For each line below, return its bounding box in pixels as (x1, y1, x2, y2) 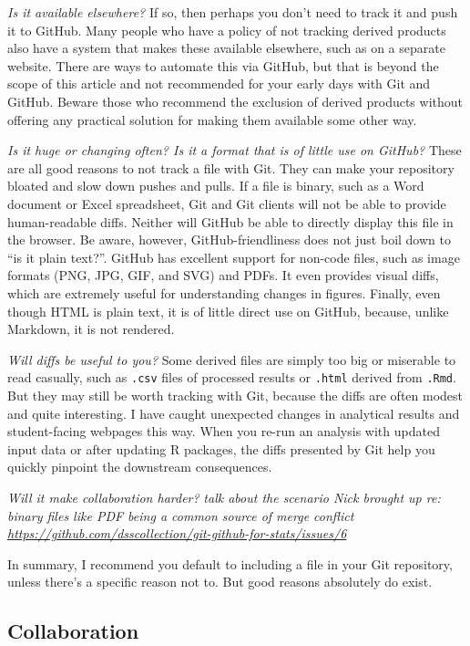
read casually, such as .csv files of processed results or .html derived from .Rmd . (7, 368, 456, 387)
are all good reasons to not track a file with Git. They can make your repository (7, 158, 455, 177)
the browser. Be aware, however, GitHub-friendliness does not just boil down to (7, 230, 451, 249)
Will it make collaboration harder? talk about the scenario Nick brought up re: (7, 487, 441, 506)
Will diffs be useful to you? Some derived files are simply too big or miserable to (7, 349, 456, 369)
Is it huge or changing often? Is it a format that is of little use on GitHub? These (7, 141, 462, 160)
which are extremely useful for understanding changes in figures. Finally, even (7, 283, 441, 302)
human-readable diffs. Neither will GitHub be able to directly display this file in (7, 212, 454, 231)
